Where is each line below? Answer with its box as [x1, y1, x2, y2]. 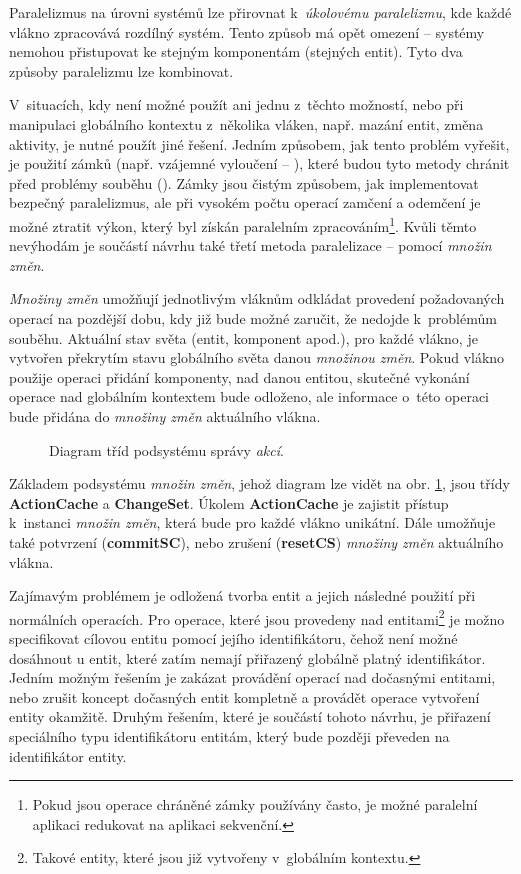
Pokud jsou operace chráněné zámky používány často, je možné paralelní [32, 794, 478, 815]
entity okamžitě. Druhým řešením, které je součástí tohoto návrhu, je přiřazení [9, 706, 491, 727]
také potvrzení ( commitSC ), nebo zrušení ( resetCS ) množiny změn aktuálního [9, 531, 504, 552]
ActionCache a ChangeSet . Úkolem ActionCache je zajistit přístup [9, 492, 449, 513]
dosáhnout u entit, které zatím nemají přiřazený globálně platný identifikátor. [9, 647, 486, 668]
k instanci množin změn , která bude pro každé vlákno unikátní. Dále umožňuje [9, 512, 496, 533]
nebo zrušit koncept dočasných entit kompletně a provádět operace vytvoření [9, 686, 480, 707]
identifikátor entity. [9, 745, 127, 766]
